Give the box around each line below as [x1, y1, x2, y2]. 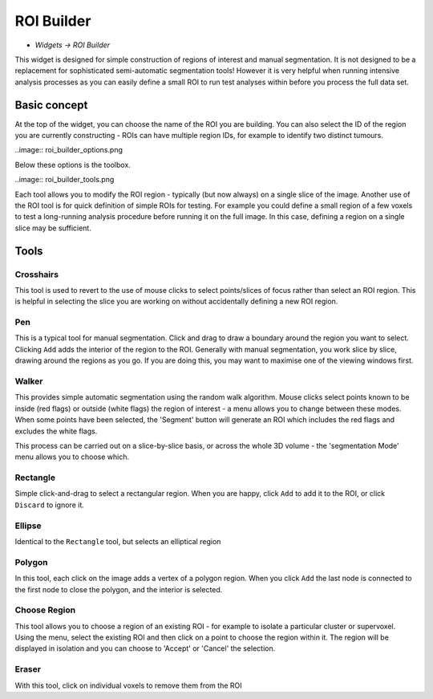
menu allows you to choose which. [14, 452, 130, 461]
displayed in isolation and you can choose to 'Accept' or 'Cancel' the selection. [14, 644, 276, 653]
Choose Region [14, 604, 76, 616]
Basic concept [14, 98, 88, 112]
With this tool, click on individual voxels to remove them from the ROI [14, 681, 242, 690]
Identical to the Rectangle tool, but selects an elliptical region [14, 536, 221, 546]
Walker [14, 376, 43, 387]
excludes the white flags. [14, 426, 98, 436]
